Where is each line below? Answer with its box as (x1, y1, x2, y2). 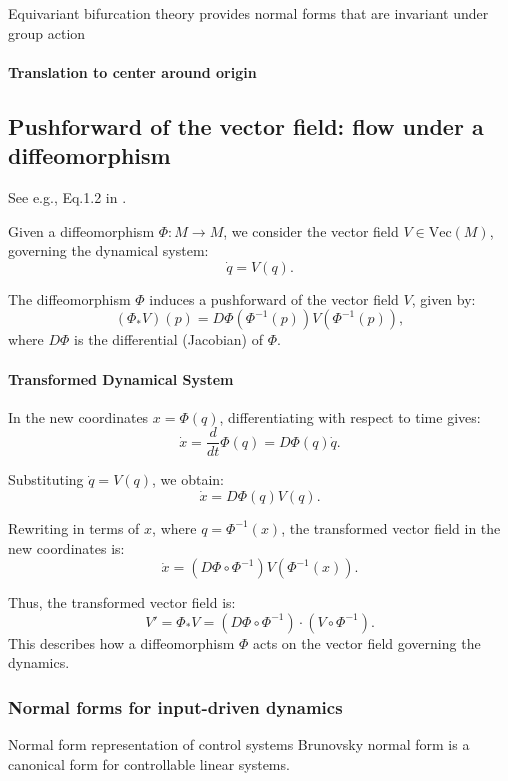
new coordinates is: (8, 537, 125, 558)
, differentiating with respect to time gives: (219, 406, 481, 427)
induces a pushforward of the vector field (149, 288, 399, 309)
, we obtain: (152, 469, 224, 490)
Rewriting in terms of (8, 517, 140, 538)
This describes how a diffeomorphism (8, 632, 235, 653)
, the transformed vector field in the (281, 517, 501, 538)
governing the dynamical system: (8, 240, 209, 261)
